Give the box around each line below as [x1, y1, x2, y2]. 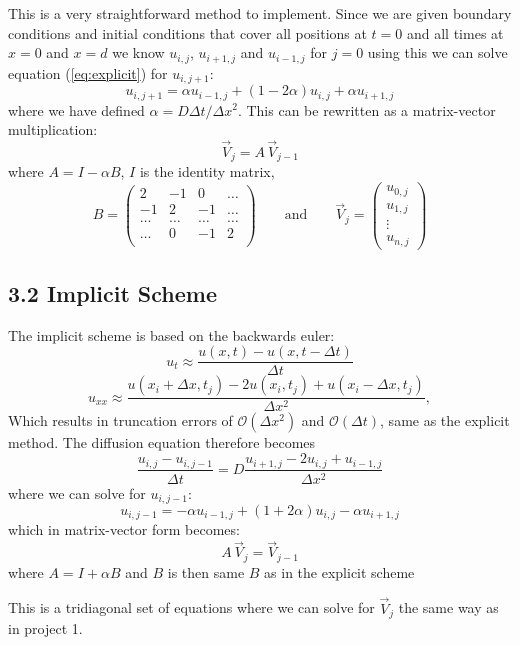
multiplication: [8, 119, 98, 140]
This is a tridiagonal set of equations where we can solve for [8, 597, 375, 618]
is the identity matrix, [139, 161, 275, 182]
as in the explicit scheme [264, 561, 415, 582]
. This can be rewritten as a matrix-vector [237, 99, 496, 120]
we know [112, 42, 165, 63]
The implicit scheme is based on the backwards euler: [8, 324, 335, 345]
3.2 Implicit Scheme [8, 277, 217, 308]
